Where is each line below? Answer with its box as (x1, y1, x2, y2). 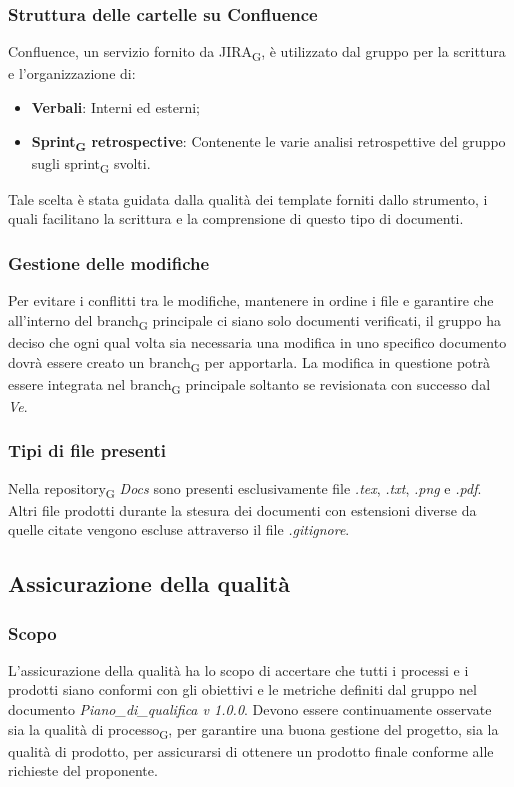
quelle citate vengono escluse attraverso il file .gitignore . (8, 519, 350, 540)
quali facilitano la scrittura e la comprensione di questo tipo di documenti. (8, 208, 464, 229)
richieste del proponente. (8, 760, 158, 781)
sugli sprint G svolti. (31, 152, 151, 176)
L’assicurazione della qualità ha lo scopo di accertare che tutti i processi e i (8, 659, 469, 680)
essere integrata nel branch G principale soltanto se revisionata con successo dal (8, 373, 491, 397)
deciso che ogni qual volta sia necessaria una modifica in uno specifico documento (8, 331, 507, 352)
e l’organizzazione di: (8, 63, 136, 84)
